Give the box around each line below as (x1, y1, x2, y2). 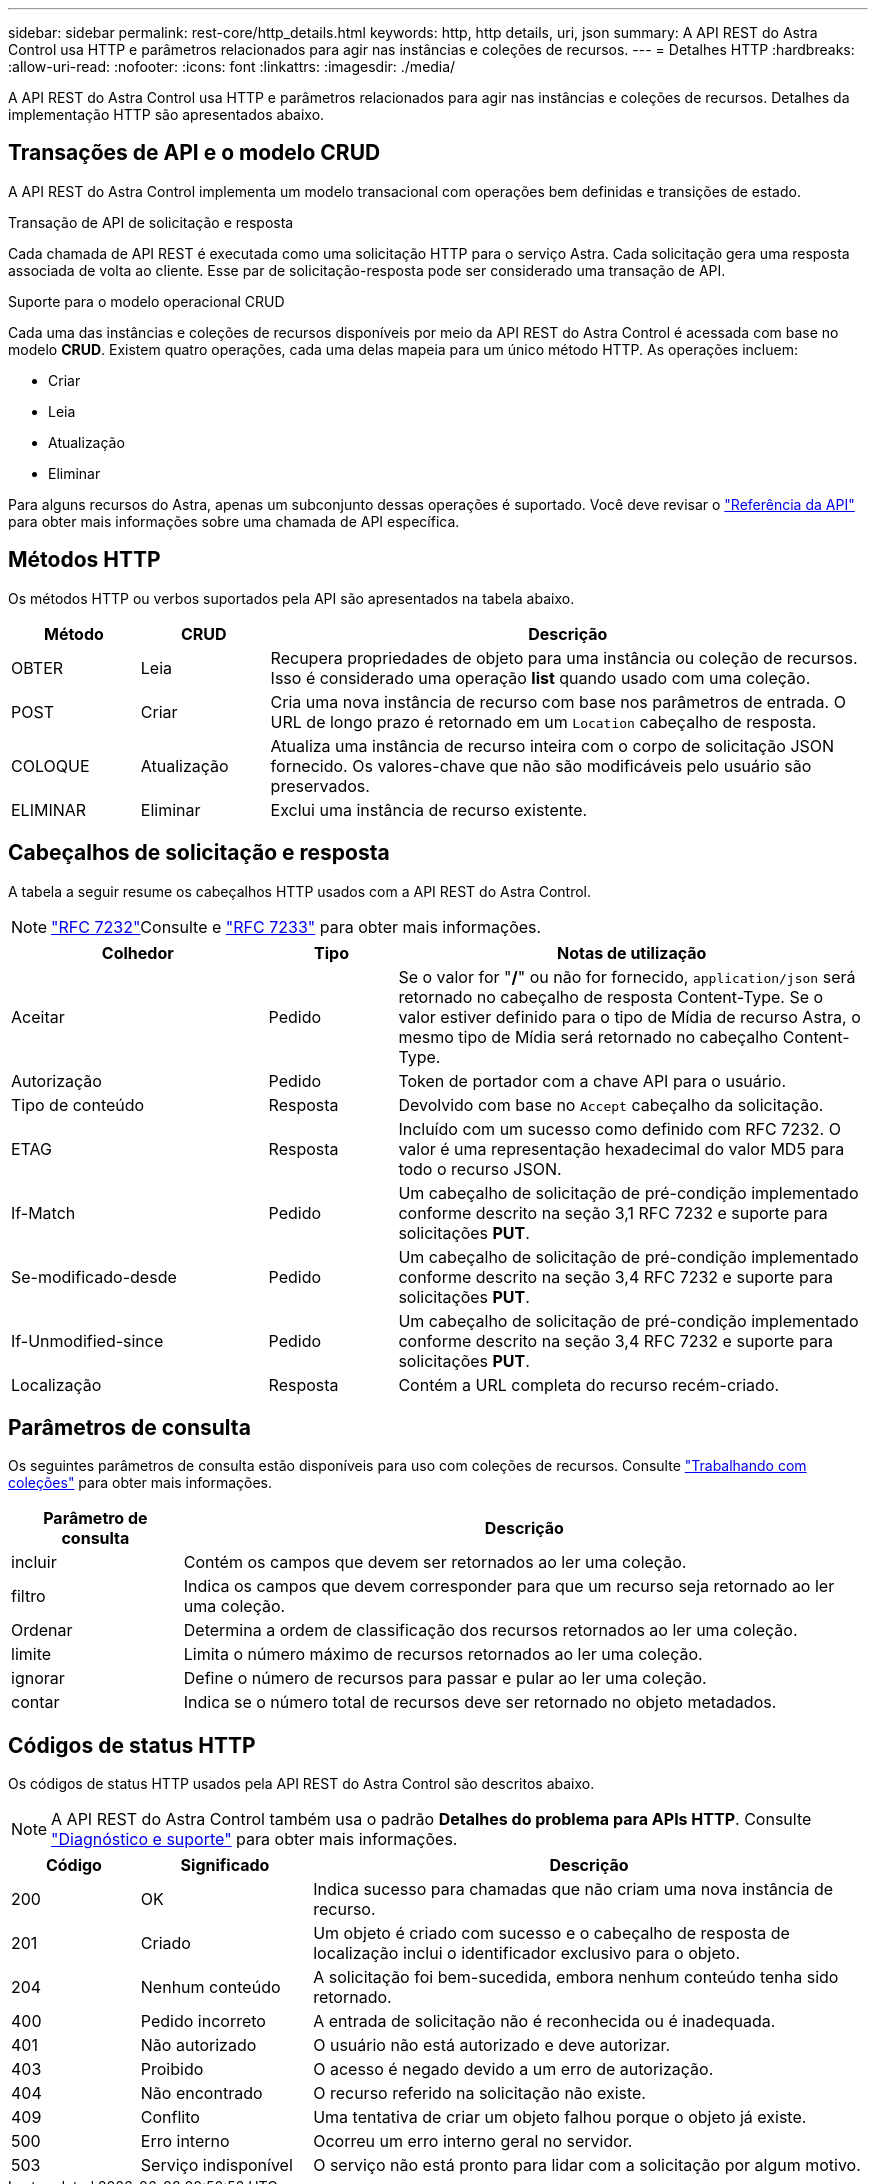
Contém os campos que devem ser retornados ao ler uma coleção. (183, 1552, 687, 1573)
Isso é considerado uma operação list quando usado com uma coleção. (270, 667, 811, 688)
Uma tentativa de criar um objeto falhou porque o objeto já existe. (313, 2107, 807, 2128)
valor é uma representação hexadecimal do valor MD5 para (398, 1138, 845, 1159)
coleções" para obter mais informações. (8, 1474, 273, 1492)
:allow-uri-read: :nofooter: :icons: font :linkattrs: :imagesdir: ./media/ (8, 58, 456, 75)
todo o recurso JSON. (398, 1158, 562, 1179)
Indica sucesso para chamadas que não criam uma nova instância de (313, 1879, 834, 1900)
